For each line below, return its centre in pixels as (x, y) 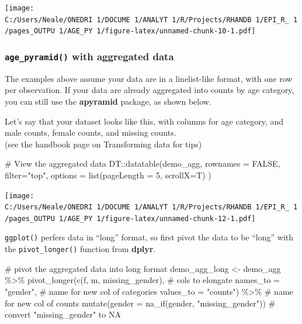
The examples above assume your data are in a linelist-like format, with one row (149, 78)
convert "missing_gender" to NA (63, 314)
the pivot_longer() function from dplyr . (80, 249)
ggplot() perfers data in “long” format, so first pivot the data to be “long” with (149, 237)
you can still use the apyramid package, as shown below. (108, 101)
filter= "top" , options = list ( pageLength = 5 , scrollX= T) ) (108, 175)
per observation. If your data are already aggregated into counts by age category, (150, 90)
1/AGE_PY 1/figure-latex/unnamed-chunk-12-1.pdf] (157, 218)
